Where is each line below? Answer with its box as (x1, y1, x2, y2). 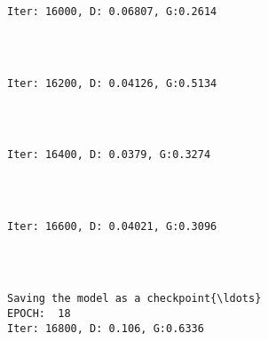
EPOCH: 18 (7, 306, 71, 320)
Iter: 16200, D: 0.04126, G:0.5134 (7, 76, 217, 90)
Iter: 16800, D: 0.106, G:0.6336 (7, 321, 204, 335)
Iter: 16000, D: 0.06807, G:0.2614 (7, 4, 217, 18)
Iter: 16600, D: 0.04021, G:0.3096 (7, 220, 217, 234)
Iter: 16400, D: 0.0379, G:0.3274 (7, 148, 211, 162)
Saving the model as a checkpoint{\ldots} (7, 292, 262, 305)
